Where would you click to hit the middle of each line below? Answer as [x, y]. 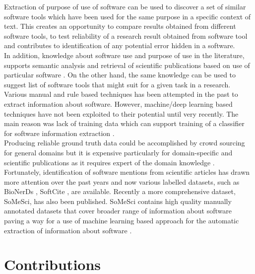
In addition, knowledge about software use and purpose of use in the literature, [124, 55]
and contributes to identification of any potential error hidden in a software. [120, 45]
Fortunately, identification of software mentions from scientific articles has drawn [127, 172]
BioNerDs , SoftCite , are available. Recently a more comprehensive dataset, [120, 191]
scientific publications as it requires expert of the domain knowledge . [109, 162]
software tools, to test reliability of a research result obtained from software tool [126, 35]
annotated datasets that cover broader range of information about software [118, 211]
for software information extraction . [59, 133]
